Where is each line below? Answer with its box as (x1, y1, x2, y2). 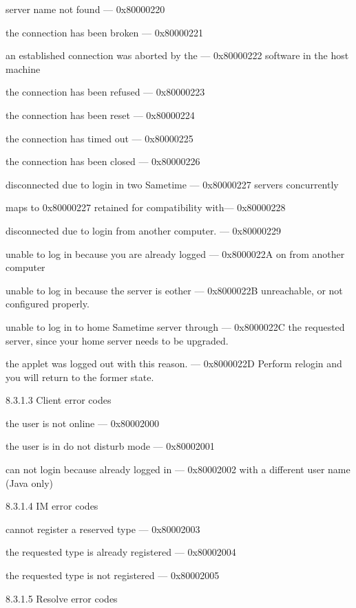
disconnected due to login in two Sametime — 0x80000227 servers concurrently (6, 177, 339, 191)
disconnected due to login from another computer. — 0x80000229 (6, 223, 281, 237)
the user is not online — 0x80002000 (6, 415, 160, 430)
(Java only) (6, 475, 54, 490)
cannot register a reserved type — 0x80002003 (6, 521, 200, 536)
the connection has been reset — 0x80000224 (6, 107, 195, 122)
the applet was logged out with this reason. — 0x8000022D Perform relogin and (6, 356, 342, 371)
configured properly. (6, 296, 90, 311)
